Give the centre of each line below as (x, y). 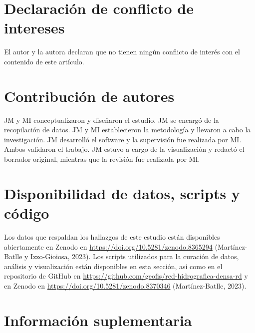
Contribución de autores (89, 96)
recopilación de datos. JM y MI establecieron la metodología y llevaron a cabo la (127, 130)
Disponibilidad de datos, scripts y (122, 193)
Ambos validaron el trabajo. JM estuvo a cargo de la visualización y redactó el (124, 149)
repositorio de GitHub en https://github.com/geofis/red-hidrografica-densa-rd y (126, 276)
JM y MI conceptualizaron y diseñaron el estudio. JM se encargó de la (112, 120)
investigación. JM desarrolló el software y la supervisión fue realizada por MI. (123, 139)
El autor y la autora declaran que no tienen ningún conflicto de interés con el (122, 52)
